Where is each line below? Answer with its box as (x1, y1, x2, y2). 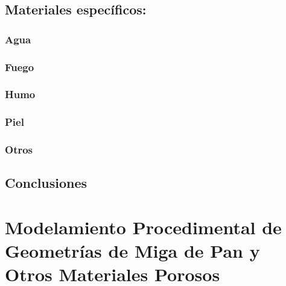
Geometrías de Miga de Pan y (5, 238, 260, 263)
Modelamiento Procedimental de (5, 214, 282, 239)
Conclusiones (5, 173, 87, 192)
